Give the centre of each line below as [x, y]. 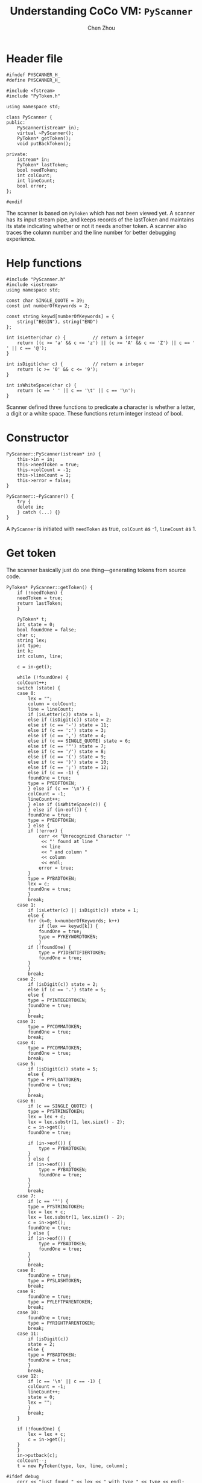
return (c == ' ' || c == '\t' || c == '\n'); [77, 390]
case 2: [27, 979]
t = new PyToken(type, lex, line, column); [73, 1466]
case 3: [27, 1021]
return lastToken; [40, 603]
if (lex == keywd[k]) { [68, 926]
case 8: [27, 1270]
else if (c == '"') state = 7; [67, 746]
